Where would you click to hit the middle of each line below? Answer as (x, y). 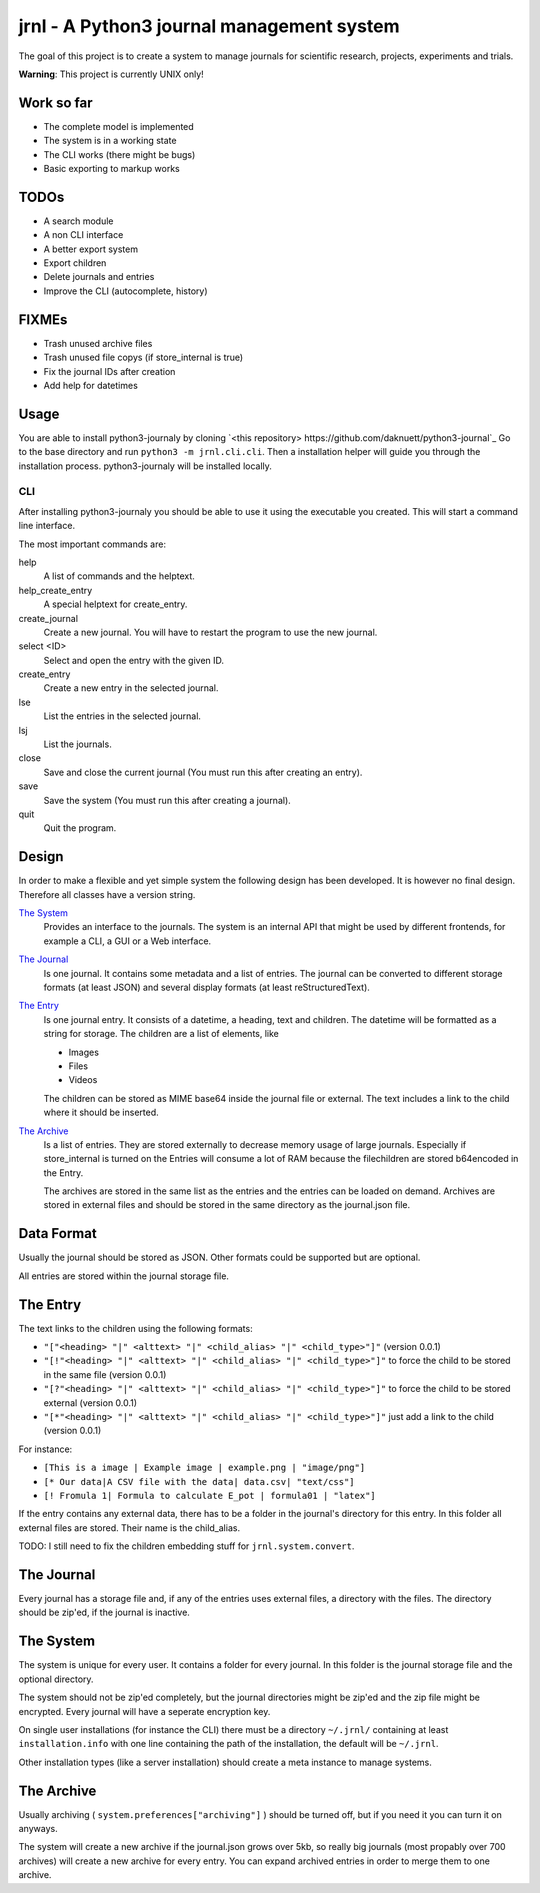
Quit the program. (80, 828)
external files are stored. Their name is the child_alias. (129, 1527)
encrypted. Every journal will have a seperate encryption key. (144, 1711)
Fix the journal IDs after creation (109, 371)
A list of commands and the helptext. (119, 576)
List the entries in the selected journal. (122, 716)
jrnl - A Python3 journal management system (209, 26)
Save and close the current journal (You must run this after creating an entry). (203, 772)
